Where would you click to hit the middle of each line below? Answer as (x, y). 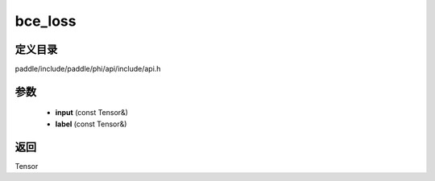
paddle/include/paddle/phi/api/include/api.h (88, 69)
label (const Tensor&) (91, 124)
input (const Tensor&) (92, 113)
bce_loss (46, 21)
